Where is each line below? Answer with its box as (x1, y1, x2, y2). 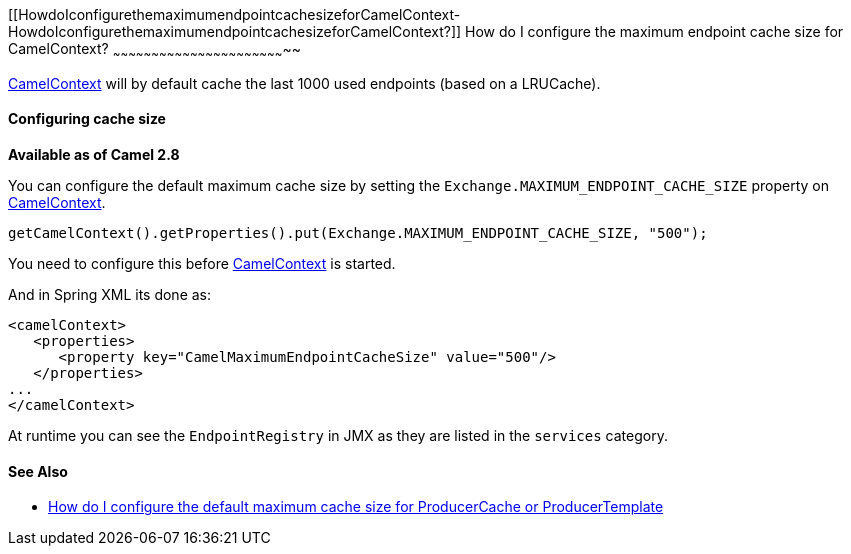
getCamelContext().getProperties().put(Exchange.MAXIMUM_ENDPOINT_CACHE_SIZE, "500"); (8, 225, 708, 242)
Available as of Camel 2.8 (8, 146, 180, 164)
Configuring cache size (8, 110, 166, 128)
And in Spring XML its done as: (8, 286, 212, 304)
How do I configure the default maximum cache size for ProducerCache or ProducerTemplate (48, 498, 664, 516)
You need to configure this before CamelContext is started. (8, 255, 396, 273)
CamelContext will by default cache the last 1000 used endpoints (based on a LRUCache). (8, 74, 601, 92)
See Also (8, 462, 68, 480)
